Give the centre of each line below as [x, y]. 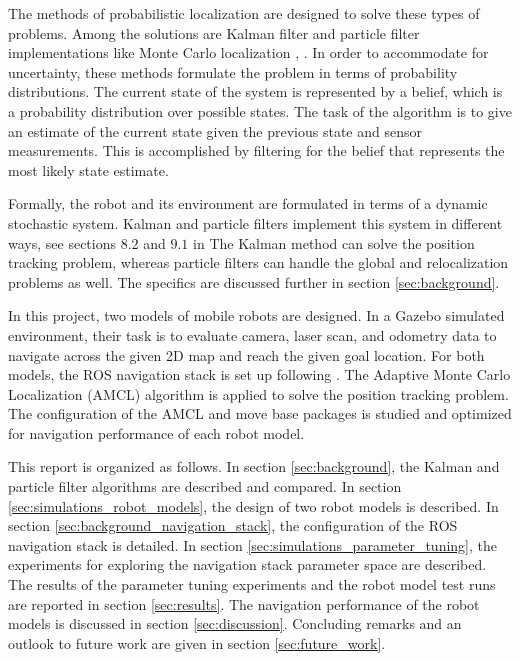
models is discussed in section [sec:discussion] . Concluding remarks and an [235, 623]
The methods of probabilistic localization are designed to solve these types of [244, 13]
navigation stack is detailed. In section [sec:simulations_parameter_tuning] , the [252, 544]
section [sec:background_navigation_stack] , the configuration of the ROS [233, 525]
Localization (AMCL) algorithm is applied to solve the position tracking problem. [258, 393]
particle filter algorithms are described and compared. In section [205, 486]
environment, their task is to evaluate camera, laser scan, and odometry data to [252, 334]
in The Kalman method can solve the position [334, 242]
